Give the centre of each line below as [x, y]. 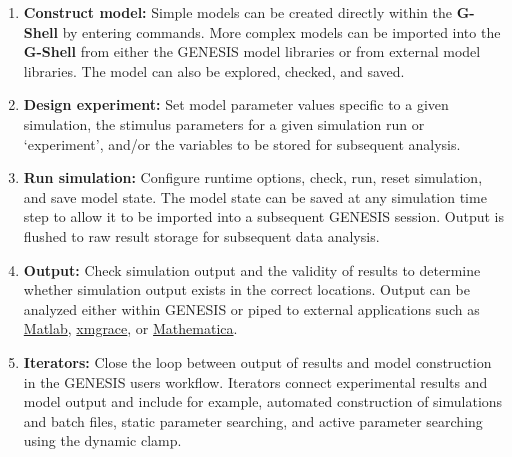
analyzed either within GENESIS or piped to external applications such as [251, 308]
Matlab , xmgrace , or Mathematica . [130, 328]
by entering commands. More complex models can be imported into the [281, 31]
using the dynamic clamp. [102, 440]
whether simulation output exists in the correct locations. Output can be [246, 289]
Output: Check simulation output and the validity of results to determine [252, 269]
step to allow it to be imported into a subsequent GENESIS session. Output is [263, 216]
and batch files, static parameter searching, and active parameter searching [253, 420]
